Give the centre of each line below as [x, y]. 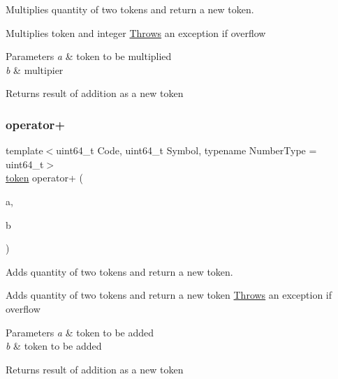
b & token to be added [54, 346]
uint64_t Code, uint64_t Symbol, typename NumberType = [186, 150]
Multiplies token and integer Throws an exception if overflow [136, 32]
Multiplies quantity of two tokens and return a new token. [130, 9]
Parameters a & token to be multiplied [89, 56]
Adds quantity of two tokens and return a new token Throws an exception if [169, 295]
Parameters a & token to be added [80, 332]
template [24, 150]
